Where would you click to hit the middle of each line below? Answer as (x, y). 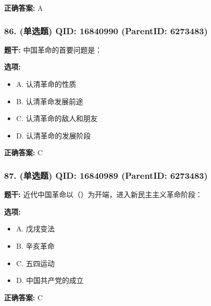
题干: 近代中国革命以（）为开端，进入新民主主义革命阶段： (103, 194)
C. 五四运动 (35, 263)
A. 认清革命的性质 (46, 84)
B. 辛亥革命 (35, 245)
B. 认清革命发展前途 (50, 101)
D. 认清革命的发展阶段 (54, 135)
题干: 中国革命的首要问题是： (53, 49)
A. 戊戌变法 (35, 229)
